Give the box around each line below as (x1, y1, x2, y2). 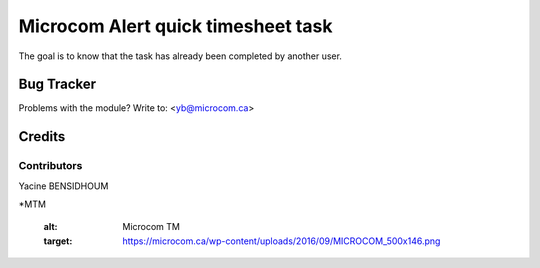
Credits (18, 128, 66, 145)
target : (43, 235, 73, 247)
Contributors (18, 159, 83, 173)
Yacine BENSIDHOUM (18, 180, 109, 192)
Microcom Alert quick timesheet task (18, 15, 333, 37)
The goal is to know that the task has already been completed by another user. (18, 50, 342, 62)
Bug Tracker (18, 76, 97, 93)
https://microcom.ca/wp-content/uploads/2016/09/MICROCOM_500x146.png (122, 235, 441, 247)
